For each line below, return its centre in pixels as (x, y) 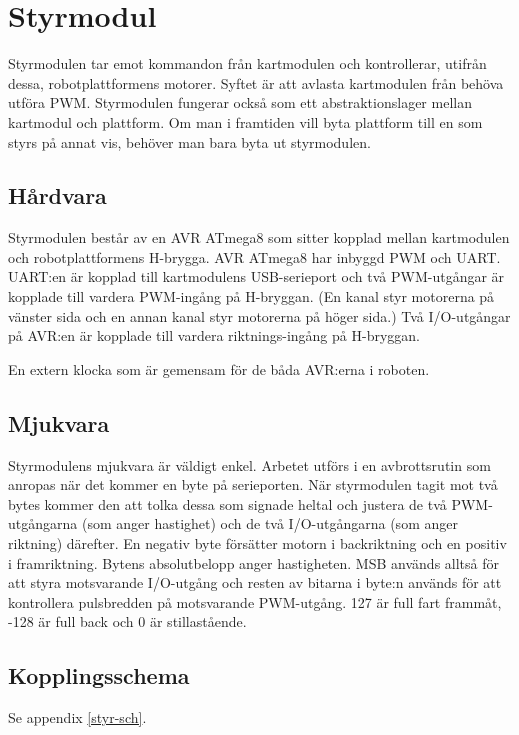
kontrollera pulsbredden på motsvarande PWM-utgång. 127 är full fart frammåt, (255, 601)
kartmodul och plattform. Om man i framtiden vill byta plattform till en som (245, 121)
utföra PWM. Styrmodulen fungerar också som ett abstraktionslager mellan (240, 102)
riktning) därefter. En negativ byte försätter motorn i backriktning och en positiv (257, 543)
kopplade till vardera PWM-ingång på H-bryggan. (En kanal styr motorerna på (251, 296)
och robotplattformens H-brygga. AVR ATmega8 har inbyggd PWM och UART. (254, 256)
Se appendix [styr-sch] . (77, 717)
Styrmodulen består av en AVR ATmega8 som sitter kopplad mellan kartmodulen (259, 237)
